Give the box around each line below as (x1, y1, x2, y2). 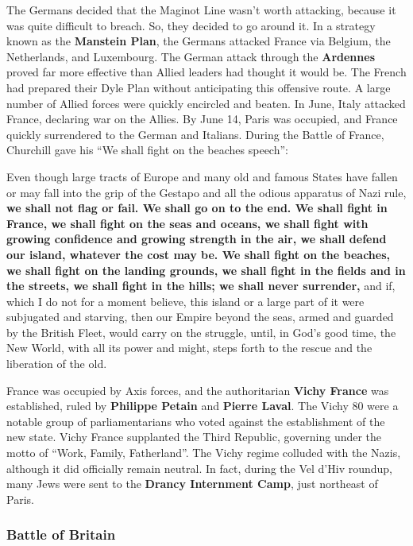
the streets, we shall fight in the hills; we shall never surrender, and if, (6, 277, 396, 294)
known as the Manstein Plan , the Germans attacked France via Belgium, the (6, 33, 391, 49)
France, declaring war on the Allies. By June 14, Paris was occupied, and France (6, 110, 398, 127)
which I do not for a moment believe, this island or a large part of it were (6, 292, 365, 309)
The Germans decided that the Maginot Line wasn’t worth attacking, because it (6, 2, 396, 17)
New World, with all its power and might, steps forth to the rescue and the (6, 339, 372, 356)
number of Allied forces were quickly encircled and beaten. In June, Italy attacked (6, 95, 406, 111)
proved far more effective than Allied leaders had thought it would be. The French (6, 64, 407, 80)
